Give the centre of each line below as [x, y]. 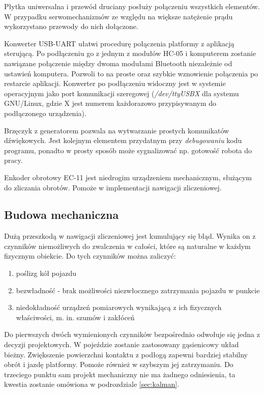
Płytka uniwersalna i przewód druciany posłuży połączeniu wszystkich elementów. [132, 6]
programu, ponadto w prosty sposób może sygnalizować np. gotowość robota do [128, 150]
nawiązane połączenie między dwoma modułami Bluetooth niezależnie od [118, 63]
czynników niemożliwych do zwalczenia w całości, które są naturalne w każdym [127, 246]
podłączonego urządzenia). [45, 113]
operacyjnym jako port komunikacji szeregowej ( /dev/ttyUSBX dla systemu [122, 93]
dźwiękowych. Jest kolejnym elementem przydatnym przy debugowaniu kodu [123, 140]
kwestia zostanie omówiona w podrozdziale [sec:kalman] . [92, 384]
